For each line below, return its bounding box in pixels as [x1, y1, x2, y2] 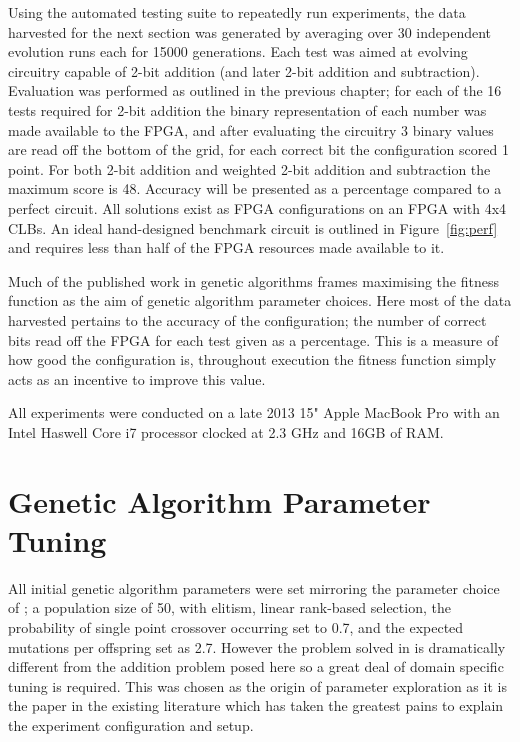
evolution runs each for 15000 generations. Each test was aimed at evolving [8, 41, 468, 62]
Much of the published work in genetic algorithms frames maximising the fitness [8, 270, 499, 291]
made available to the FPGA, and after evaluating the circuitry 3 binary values [8, 119, 494, 140]
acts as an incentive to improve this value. [8, 368, 266, 389]
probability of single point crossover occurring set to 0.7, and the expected [8, 616, 464, 637]
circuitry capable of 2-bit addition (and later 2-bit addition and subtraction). [8, 60, 480, 81]
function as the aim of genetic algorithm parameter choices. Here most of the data [8, 290, 512, 311]
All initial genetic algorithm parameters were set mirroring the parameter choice [8, 577, 500, 598]
